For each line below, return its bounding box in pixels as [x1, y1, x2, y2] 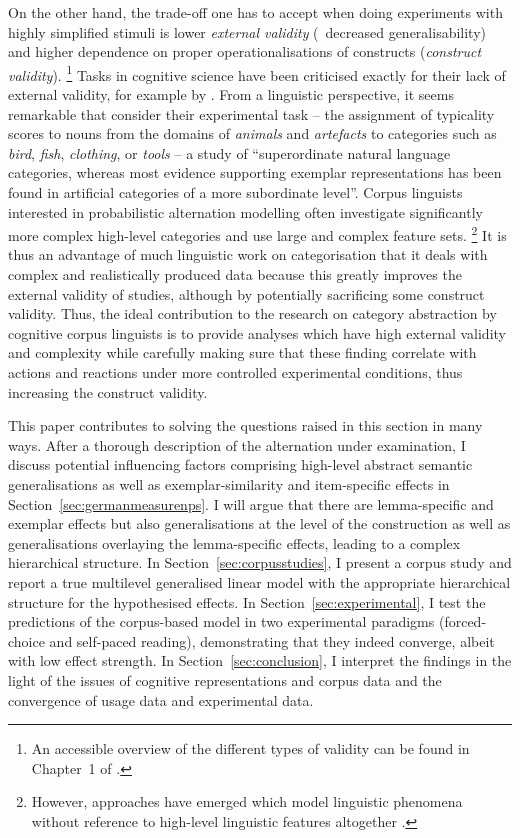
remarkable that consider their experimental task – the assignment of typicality [8, 103, 495, 124]
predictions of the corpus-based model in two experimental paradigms [8, 611, 435, 632]
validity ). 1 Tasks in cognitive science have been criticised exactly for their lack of [8, 61, 506, 85]
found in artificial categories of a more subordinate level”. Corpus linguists [8, 182, 463, 202]
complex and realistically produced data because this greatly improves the [8, 264, 462, 285]
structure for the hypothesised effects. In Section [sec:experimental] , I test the [8, 591, 486, 612]
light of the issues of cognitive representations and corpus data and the [8, 669, 442, 690]
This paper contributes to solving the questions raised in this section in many [8, 415, 483, 436]
